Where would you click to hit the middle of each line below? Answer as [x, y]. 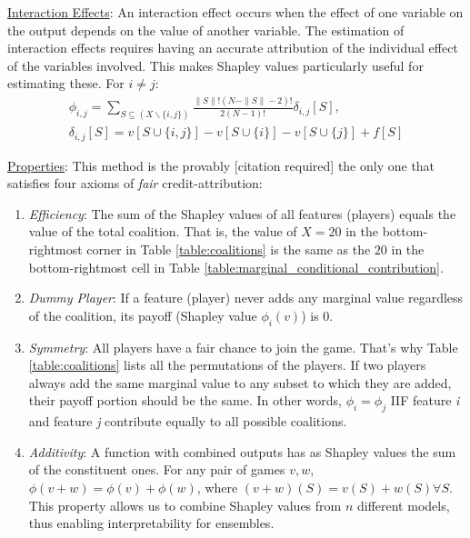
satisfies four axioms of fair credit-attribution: [135, 183]
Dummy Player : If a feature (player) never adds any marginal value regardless [246, 298]
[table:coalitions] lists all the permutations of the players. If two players [227, 365]
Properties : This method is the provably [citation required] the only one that [221, 165]
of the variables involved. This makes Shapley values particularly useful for [215, 65]
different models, [403, 505]
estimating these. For [66, 83]
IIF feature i [425, 400]
